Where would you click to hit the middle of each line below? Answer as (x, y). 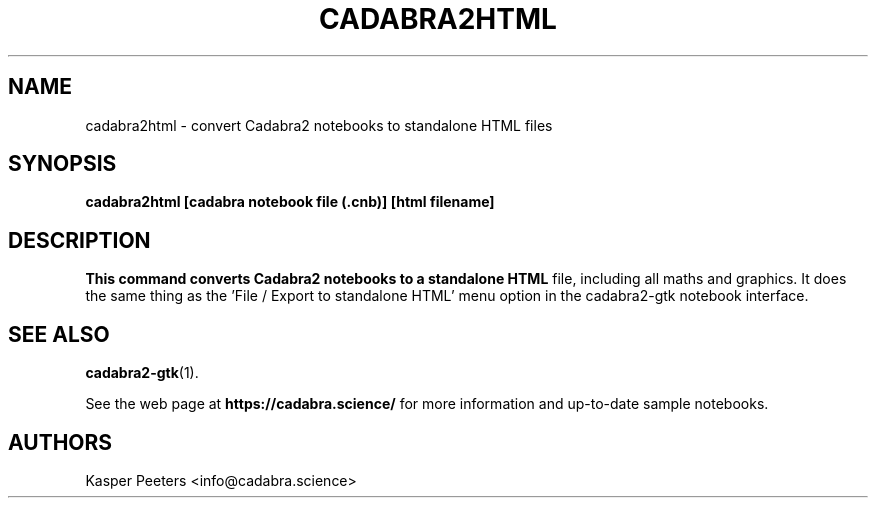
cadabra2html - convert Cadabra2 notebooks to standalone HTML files (319, 125)
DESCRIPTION (79, 240)
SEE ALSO (59, 334)
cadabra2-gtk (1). (142, 373)
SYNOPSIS (62, 164)
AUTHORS (60, 442)
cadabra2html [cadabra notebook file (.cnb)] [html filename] (290, 202)
